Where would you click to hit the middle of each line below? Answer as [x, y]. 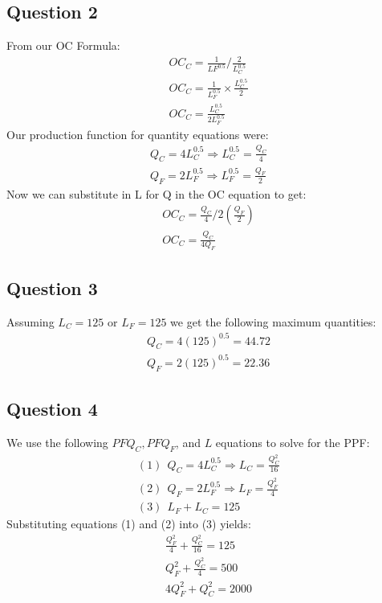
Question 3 [52, 287]
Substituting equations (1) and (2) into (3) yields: [129, 524]
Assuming [30, 321]
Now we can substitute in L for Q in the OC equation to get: [156, 193]
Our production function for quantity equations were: [138, 134]
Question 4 [52, 409]
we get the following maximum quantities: [273, 321]
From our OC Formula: [63, 45]
